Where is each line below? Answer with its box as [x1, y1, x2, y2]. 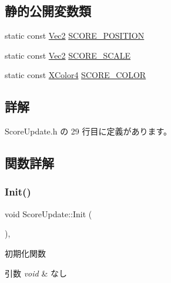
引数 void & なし [5, 267, 67, 279]
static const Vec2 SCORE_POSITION [5, 29, 145, 42]
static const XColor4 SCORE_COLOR [5, 69, 146, 81]
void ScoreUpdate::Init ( [5, 207, 92, 220]
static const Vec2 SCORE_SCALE [5, 49, 131, 61]
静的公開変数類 [5, 2, 91, 20]
